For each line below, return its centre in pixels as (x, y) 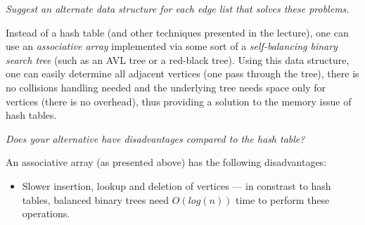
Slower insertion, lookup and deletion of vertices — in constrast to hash (177, 185)
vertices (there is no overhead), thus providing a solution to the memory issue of (179, 101)
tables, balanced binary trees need (96, 199)
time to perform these (283, 199)
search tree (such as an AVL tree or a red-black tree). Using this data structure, (178, 59)
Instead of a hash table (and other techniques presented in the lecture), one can (177, 32)
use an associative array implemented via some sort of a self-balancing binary (172, 46)
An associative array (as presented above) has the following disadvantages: (166, 162)
